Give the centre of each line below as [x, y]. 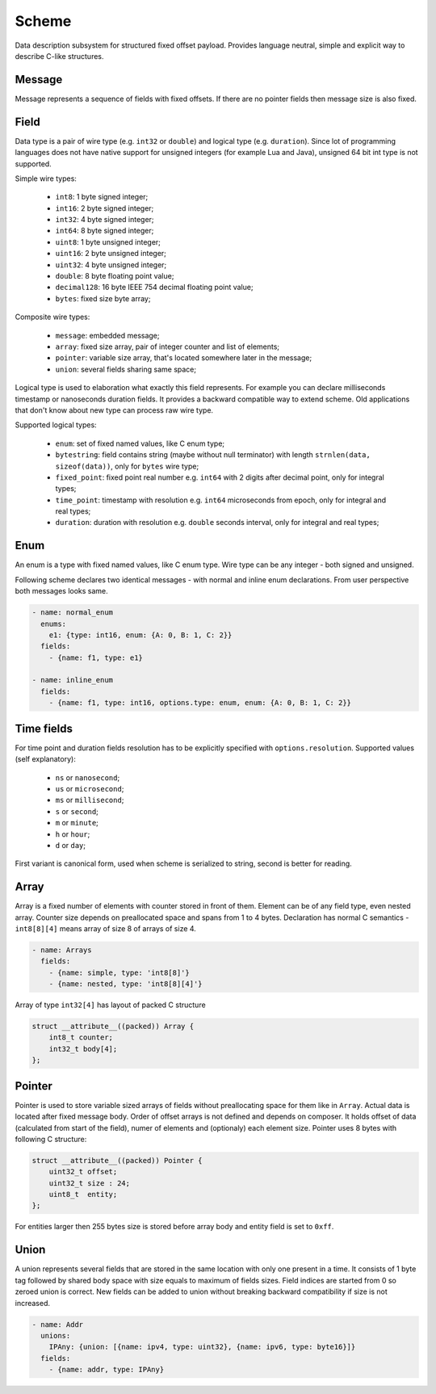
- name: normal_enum [72, 613]
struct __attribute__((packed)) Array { [113, 1027]
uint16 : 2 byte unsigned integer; [111, 254]
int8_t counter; [81, 1037]
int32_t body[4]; [83, 1049]
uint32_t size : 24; [90, 1183]
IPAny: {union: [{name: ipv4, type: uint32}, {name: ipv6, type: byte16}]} [202, 1347]
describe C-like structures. [59, 56]
